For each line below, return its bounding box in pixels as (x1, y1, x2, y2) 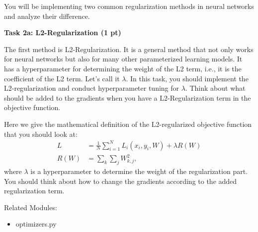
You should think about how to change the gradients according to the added (4, 175, 237, 186)
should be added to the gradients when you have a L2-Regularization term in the (4, 92, 251, 103)
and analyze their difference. (4, 10, 90, 21)
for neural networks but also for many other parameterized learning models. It (4, 54, 243, 64)
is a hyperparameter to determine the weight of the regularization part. (30, 166, 248, 176)
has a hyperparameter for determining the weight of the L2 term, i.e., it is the (4, 63, 242, 73)
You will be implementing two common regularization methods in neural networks (4, 1, 254, 11)
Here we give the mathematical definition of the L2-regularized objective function (4, 118, 252, 129)
